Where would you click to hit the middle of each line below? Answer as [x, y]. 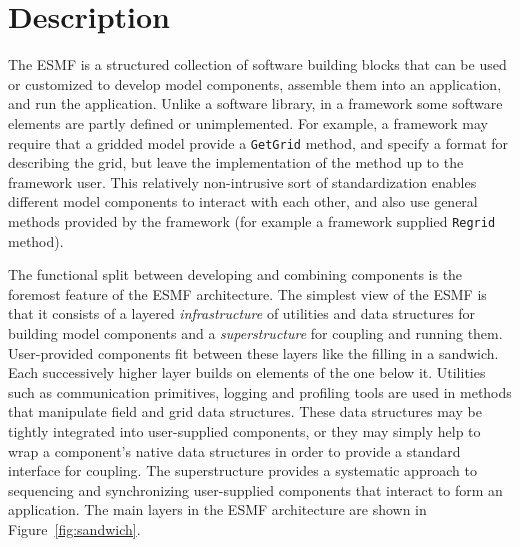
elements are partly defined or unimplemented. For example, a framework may [248, 122]
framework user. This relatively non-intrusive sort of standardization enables [242, 181]
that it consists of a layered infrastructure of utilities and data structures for [241, 313]
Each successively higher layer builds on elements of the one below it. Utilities [247, 372]
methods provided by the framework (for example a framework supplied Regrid [252, 220]
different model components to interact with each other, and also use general [243, 201]
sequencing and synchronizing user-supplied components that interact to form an [255, 489]
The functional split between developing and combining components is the [235, 274]
